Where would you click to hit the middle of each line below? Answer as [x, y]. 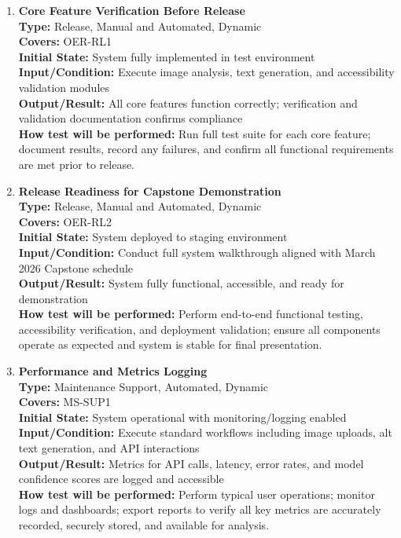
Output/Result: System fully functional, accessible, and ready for [181, 283]
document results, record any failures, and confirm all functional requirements [206, 149]
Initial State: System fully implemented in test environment [167, 56]
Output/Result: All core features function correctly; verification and [188, 102]
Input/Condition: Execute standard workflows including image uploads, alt [205, 432]
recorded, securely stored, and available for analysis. [144, 525]
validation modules [64, 87]
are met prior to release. [77, 164]
